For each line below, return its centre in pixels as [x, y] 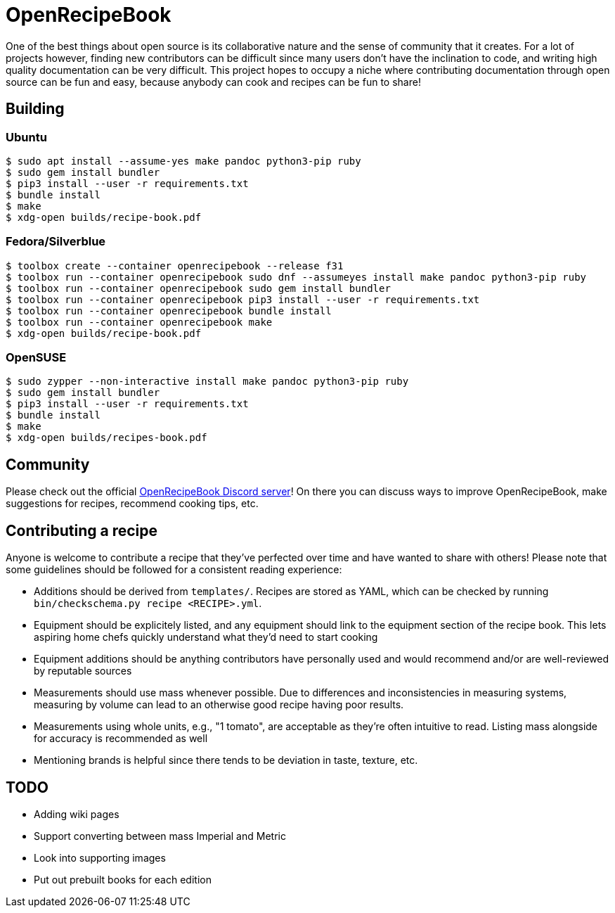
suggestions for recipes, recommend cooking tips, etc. [132, 504]
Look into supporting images [100, 858]
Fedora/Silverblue [56, 242]
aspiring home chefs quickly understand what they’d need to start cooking [206, 637]
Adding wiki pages [77, 814]
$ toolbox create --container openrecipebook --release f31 [175, 266]
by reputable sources [83, 671]
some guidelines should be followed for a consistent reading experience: [174, 570]
